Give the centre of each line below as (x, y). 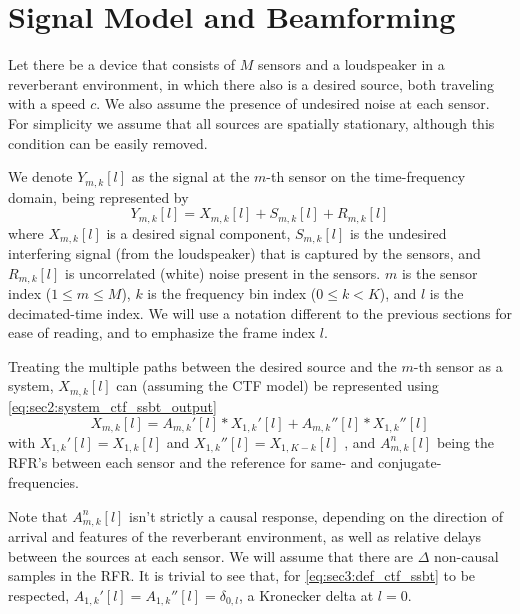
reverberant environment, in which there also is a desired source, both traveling (251, 83)
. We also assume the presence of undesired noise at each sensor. (293, 103)
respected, (39, 594)
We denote (40, 176)
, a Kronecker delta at (306, 594)
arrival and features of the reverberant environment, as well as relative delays (245, 536)
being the (465, 441)
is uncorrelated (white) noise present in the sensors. (223, 272)
